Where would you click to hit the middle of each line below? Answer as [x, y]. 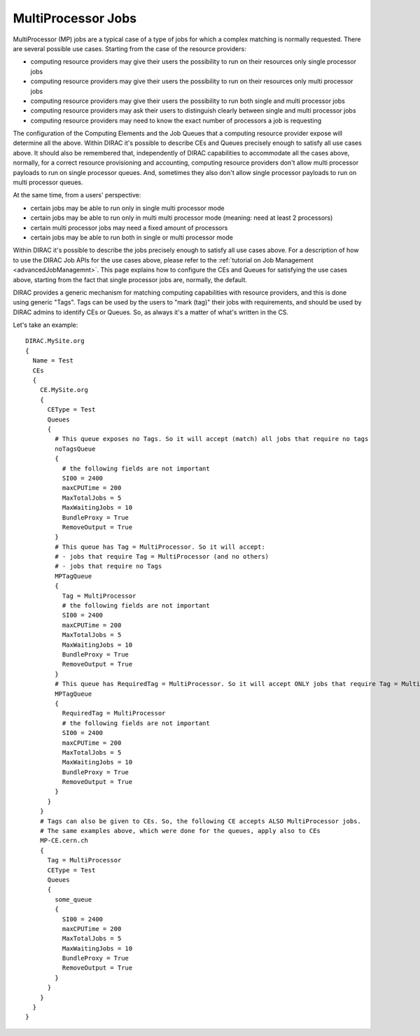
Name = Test [53, 361]
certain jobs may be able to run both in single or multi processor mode [132, 237]
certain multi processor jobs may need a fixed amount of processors [129, 227]
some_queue [73, 899]
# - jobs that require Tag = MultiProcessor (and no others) [162, 557]
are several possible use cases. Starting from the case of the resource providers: [129, 48]
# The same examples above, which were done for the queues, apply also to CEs [180, 831]
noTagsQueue [75, 449]
